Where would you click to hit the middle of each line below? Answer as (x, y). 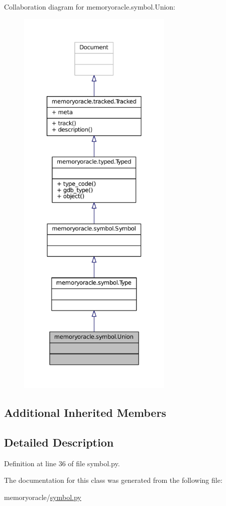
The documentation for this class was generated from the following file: (113, 480)
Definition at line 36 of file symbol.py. (62, 463)
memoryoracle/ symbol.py (43, 497)
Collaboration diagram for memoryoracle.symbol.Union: (90, 7)
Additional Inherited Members (85, 412)
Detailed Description (59, 442)
